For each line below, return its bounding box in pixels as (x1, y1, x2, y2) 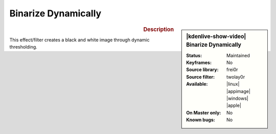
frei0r (226, 66, 238, 73)
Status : (186, 52, 202, 58)
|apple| (226, 102, 241, 108)
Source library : (186, 66, 219, 73)
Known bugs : (186, 117, 216, 123)
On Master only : (186, 109, 221, 116)
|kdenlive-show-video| (186, 33, 246, 40)
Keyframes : (186, 59, 212, 66)
